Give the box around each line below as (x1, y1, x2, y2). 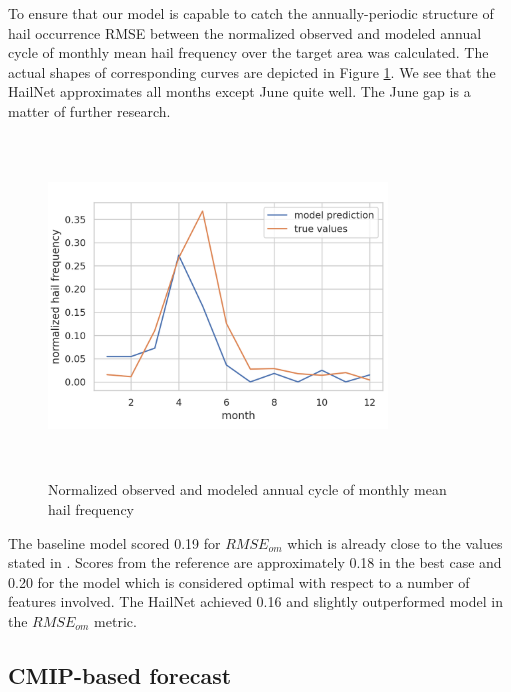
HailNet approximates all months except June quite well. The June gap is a (8, 81, 471, 102)
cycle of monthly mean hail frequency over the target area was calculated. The (8, 42, 489, 63)
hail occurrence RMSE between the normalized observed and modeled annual (8, 22, 482, 43)
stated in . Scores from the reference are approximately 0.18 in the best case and (8, 552, 502, 573)
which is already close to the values (287, 532, 503, 553)
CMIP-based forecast (8, 659, 232, 690)
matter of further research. (8, 100, 171, 121)
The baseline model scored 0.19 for (8, 532, 221, 553)
